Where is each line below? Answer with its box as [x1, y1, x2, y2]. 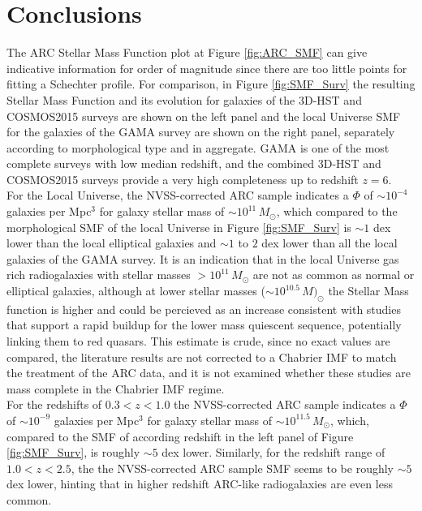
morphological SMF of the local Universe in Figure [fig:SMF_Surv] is [6, 218, 351, 235]
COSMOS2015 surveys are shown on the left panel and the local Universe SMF [6, 107, 401, 124]
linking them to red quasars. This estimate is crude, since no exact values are [6, 333, 390, 350]
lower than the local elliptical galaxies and [6, 234, 217, 251]
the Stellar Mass [328, 282, 409, 299]
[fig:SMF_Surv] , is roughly [6, 444, 140, 461]
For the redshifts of [6, 396, 102, 413]
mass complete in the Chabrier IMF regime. [6, 380, 225, 397]
